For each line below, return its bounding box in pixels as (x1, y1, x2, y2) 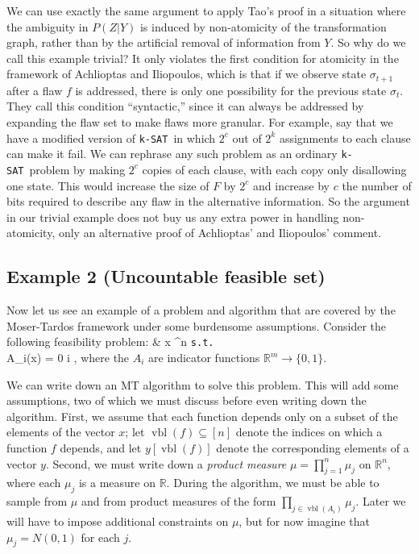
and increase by (253, 177, 330, 194)
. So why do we (330, 34, 406, 51)
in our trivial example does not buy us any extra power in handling (6, 208, 339, 225)
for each (81, 528, 120, 545)
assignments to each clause (279, 129, 411, 146)
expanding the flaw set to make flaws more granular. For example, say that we (6, 114, 393, 131)
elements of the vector (6, 423, 115, 440)
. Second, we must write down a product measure (45, 455, 287, 472)
